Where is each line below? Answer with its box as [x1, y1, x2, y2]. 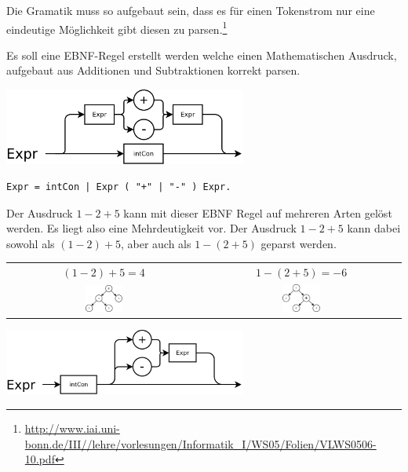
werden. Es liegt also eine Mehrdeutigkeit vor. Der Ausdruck [6, 220, 297, 236]
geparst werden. [260, 235, 337, 251]
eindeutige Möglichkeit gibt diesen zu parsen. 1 [6, 18, 228, 37]
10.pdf [24, 451, 55, 467]
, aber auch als [120, 235, 191, 251]
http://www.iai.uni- [24, 420, 120, 437]
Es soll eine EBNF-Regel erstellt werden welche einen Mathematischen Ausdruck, [6, 46, 397, 63]
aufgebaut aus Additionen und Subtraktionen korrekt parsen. [6, 62, 301, 79]
